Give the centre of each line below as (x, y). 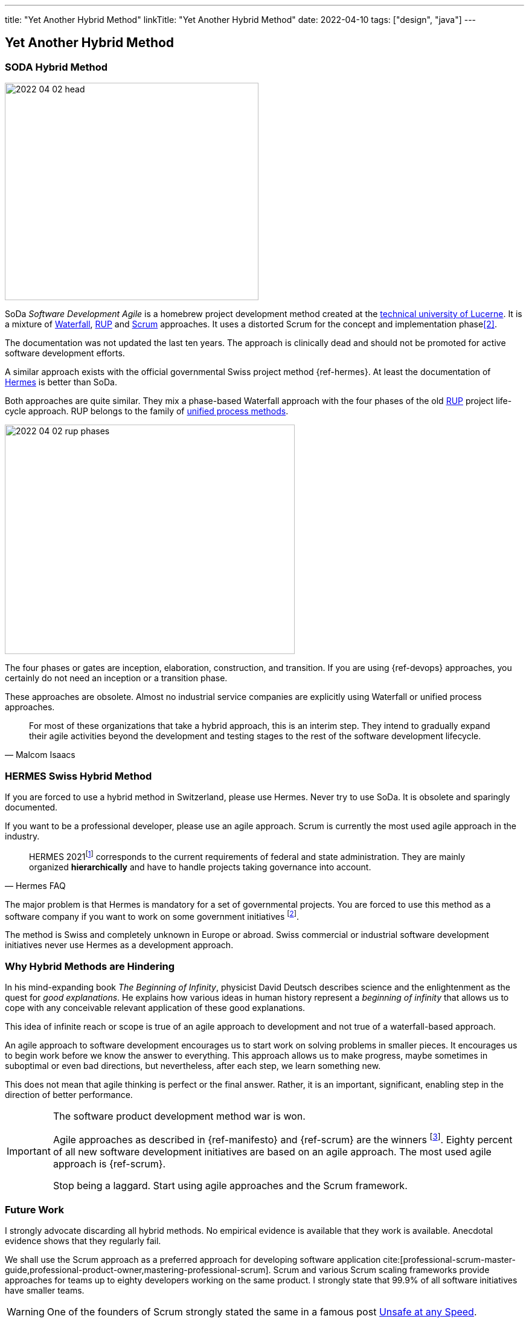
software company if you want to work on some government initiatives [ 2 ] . (152, 915)
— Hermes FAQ (35, 885)
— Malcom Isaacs (40, 755)
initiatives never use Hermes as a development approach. (119, 945)
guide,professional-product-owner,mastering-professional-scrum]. (138, 1270)
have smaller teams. (45, 1291)
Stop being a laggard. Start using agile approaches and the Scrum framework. (230, 1186)
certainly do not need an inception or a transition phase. (116, 678)
